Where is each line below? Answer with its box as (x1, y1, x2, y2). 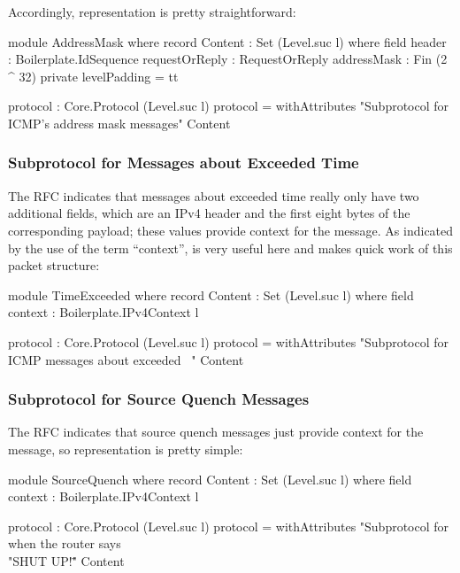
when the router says (8, 534, 121, 553)
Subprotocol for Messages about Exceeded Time (8, 151, 359, 174)
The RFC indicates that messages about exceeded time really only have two (8, 186, 419, 205)
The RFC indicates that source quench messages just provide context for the (8, 422, 424, 441)
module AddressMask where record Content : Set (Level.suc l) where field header (8, 32, 447, 50)
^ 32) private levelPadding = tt (8, 66, 179, 85)
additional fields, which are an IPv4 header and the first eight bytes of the (8, 204, 410, 222)
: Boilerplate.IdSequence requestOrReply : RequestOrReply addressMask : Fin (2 (8, 50, 448, 68)
